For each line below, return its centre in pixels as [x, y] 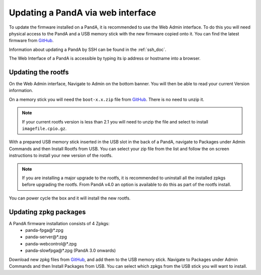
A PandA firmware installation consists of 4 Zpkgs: [59, 223]
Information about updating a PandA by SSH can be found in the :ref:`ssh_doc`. [88, 49]
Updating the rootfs [39, 72]
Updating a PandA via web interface [83, 13]
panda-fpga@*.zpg [44, 230]
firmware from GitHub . [31, 41]
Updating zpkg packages [47, 212]
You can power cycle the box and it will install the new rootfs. [70, 198]
